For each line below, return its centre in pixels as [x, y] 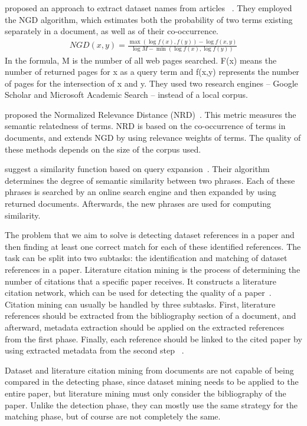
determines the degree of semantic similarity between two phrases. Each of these [150, 180]
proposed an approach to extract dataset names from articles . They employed [148, 8]
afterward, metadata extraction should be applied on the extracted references [145, 327]
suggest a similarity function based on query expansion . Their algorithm [137, 169]
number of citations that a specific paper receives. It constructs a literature [141, 281]
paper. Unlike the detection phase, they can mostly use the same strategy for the [151, 404]
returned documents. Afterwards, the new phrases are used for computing [138, 204]
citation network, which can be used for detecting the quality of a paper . [138, 293]
